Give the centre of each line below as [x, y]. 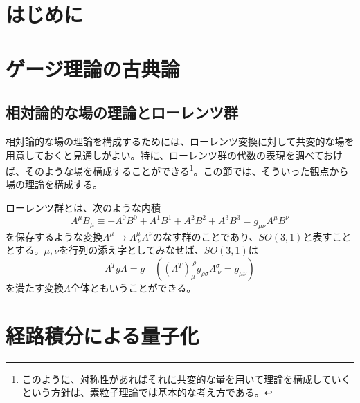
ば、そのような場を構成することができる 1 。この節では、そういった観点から [177, 170]
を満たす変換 [35, 288]
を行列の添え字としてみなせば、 [132, 250]
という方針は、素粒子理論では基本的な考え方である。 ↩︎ [147, 392]
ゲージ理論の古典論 [93, 68]
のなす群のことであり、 [206, 236]
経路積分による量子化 [102, 335]
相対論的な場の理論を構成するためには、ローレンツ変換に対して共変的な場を [180, 141]
